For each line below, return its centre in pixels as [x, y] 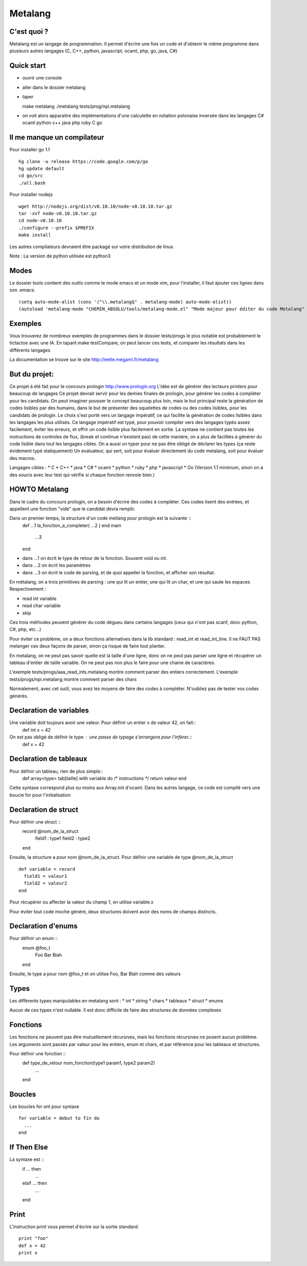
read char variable [41, 606]
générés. [19, 696]
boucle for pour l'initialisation [40, 795]
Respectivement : [28, 589]
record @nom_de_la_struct [50, 831]
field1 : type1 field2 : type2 [63, 838]
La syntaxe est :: [27, 1159]
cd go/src [31, 176]
